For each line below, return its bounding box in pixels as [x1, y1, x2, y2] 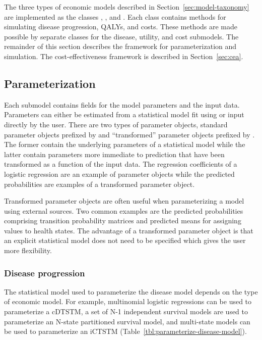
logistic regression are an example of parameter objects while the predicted [4, 168, 235, 179]
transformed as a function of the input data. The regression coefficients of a [4, 159, 237, 169]
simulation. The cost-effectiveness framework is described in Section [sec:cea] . [4, 51, 243, 61]
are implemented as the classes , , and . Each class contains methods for [4, 11, 226, 22]
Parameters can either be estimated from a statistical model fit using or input [4, 109, 244, 120]
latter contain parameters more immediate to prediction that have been [4, 149, 225, 159]
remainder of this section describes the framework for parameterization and [4, 41, 237, 52]
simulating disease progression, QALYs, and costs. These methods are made [4, 21, 238, 32]
